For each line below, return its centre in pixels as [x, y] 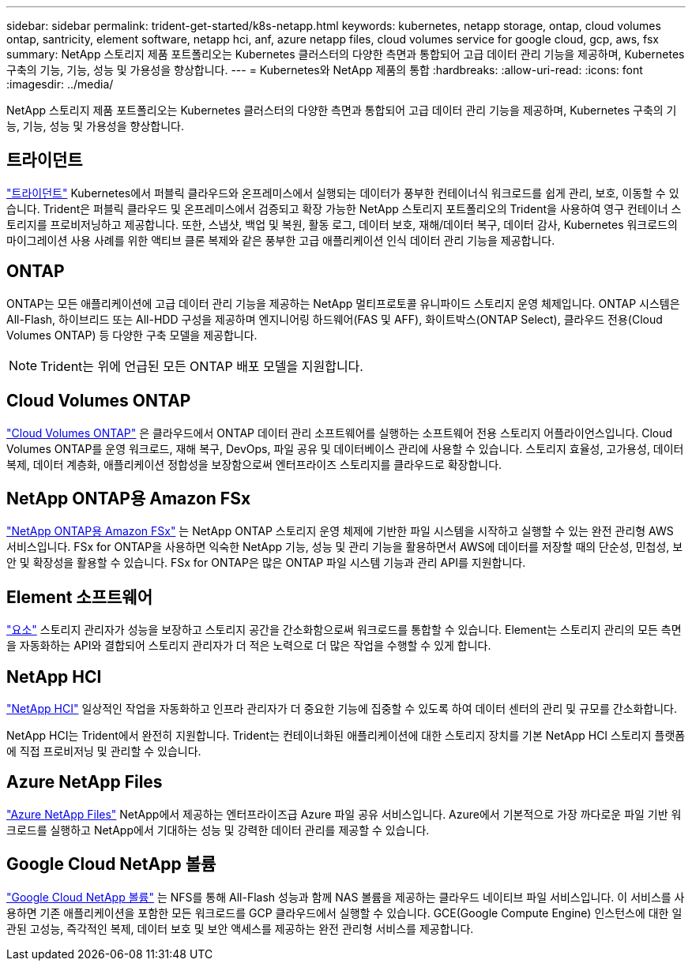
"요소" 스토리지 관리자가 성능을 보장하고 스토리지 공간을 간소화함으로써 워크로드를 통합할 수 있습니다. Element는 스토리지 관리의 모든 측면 [344, 630]
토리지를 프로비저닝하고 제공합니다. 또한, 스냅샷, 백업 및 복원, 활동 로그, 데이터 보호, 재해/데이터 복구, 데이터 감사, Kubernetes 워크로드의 [342, 224]
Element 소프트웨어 [79, 597]
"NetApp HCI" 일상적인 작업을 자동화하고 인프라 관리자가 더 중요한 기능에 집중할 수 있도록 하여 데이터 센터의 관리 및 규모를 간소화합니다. [342, 709]
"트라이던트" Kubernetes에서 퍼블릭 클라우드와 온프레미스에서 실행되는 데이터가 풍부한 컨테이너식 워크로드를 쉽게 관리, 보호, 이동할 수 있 [343, 193]
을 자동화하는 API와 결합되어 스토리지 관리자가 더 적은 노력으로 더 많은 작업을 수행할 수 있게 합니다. [249, 646]
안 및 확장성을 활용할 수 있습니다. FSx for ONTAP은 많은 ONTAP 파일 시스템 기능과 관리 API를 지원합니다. [266, 563]
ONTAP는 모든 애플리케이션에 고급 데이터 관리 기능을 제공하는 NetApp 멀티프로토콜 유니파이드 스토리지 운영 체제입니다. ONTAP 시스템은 [343, 303]
